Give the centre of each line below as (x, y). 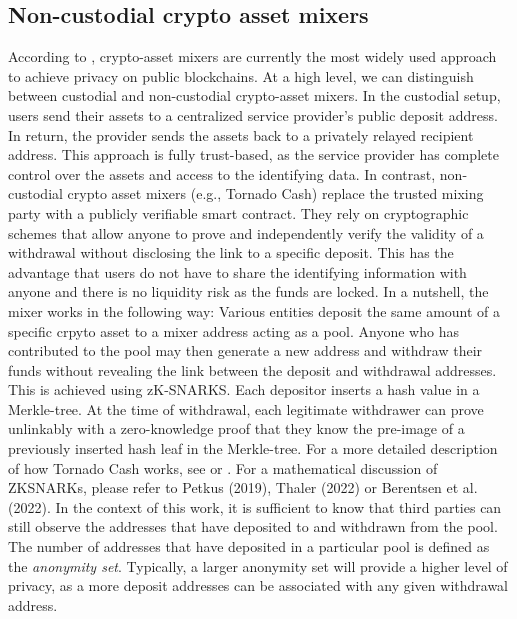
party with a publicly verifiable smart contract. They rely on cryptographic (238, 212)
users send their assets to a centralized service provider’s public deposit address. (253, 114)
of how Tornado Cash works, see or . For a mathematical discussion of (223, 467)
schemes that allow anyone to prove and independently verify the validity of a (246, 232)
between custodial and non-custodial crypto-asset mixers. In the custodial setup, (254, 95)
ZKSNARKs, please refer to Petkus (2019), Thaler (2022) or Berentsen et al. (243, 487)
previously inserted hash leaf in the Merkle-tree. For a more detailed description (253, 448)
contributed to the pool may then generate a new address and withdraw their (245, 350)
